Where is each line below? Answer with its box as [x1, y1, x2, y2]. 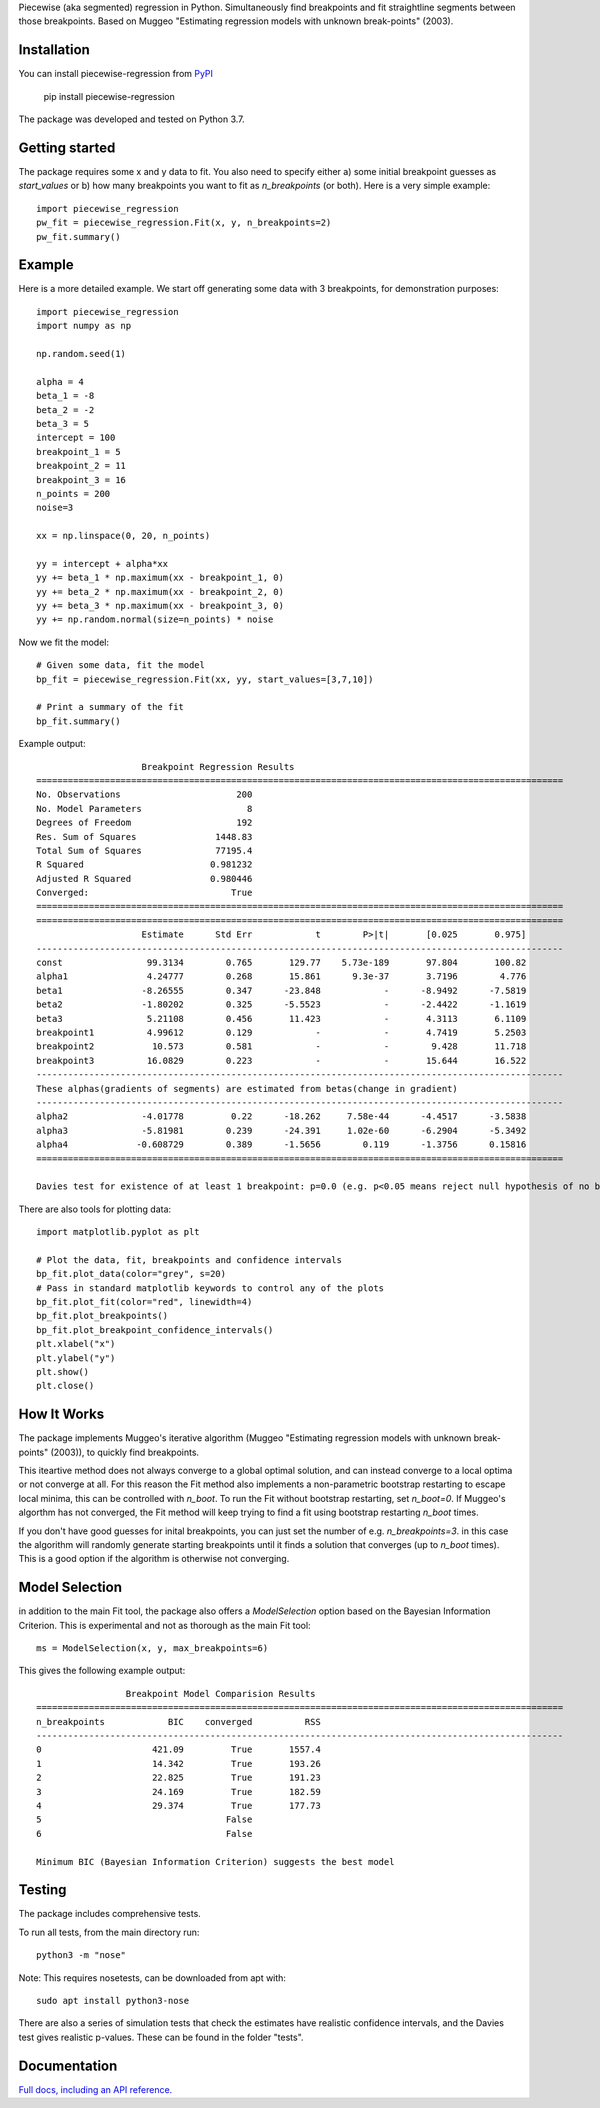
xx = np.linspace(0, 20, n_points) [36, 530, 211, 542]
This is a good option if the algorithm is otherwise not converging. [18, 1553, 290, 1565]
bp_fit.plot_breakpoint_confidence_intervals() [36, 1324, 274, 1335]
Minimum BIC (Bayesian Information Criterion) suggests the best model [36, 1856, 395, 1867]
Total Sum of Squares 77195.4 [36, 845, 253, 856]
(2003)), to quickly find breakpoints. [50, 1446, 200, 1458]
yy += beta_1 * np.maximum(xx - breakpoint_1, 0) [36, 572, 285, 584]
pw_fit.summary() [36, 231, 121, 242]
